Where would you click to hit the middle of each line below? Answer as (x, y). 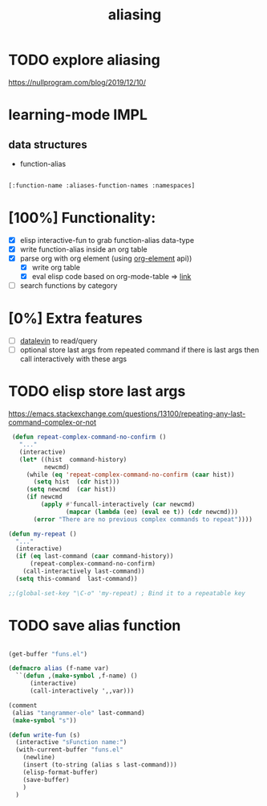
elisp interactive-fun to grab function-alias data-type (107, 240)
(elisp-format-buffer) (61, 772)
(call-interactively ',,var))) (82, 691)
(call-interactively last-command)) (84, 571)
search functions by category (69, 286)
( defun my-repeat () (43, 534)
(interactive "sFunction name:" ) (71, 742)
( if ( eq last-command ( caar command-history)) (95, 557)
